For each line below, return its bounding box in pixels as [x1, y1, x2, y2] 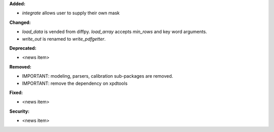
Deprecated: [9, 45, 37, 51]
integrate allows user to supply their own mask [22, 10, 120, 16]
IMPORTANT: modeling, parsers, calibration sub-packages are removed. [22, 73, 174, 79]
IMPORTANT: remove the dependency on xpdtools [22, 80, 128, 86]
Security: [9, 108, 30, 114]
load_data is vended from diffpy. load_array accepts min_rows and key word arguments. [22, 28, 208, 35]
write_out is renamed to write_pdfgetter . [22, 36, 106, 42]
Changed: [9, 19, 31, 25]
